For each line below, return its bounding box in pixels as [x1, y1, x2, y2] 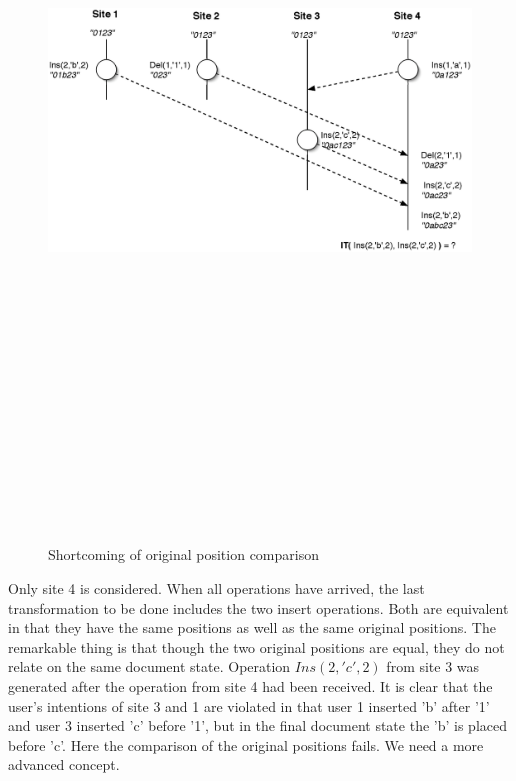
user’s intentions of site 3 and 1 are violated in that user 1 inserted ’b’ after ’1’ [8, 695, 490, 716]
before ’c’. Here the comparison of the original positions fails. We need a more [8, 734, 484, 755]
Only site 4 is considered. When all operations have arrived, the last [8, 577, 425, 598]
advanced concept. [8, 754, 120, 775]
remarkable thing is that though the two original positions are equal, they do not [8, 636, 505, 657]
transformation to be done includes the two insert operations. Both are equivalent [8, 597, 509, 618]
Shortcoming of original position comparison [48, 544, 319, 565]
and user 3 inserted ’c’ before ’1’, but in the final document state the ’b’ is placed [8, 715, 507, 736]
